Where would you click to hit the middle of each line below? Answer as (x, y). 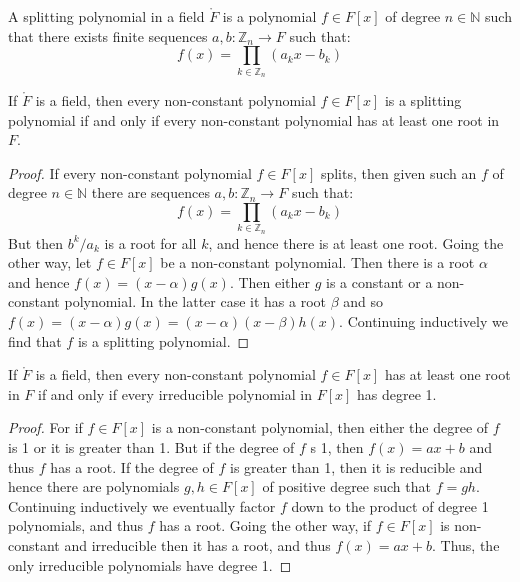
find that (35, 340)
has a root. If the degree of (132, 466)
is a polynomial (269, 16)
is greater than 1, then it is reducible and (356, 466)
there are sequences (150, 192)
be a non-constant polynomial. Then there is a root (317, 262)
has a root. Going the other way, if (265, 525)
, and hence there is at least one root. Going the (356, 242)
